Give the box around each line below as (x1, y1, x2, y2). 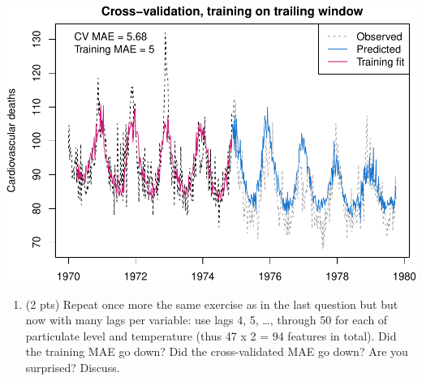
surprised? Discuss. (25, 358, 120, 375)
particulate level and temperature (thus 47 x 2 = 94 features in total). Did (25, 327, 397, 344)
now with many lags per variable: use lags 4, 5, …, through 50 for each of (25, 311, 388, 328)
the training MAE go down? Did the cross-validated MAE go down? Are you (25, 343, 408, 360)
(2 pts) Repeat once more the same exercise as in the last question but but (25, 295, 398, 312)
